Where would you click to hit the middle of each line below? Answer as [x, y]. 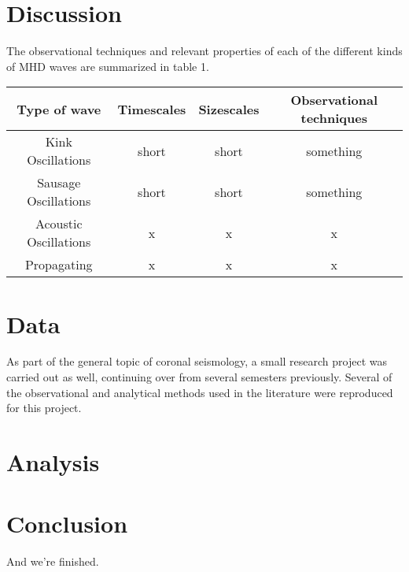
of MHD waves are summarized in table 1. [108, 66]
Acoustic [59, 224]
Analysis [53, 462]
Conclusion [67, 524]
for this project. [44, 408]
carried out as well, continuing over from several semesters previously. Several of [199, 377]
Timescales [152, 109]
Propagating [59, 265]
